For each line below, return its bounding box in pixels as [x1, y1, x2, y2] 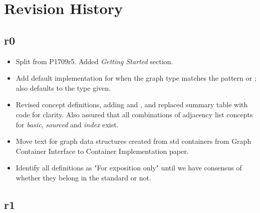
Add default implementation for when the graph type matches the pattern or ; [16, 73, 256, 83]
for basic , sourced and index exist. [16, 119, 119, 129]
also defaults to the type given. [16, 82, 111, 93]
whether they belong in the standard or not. [16, 172, 151, 182]
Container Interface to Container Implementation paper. [16, 145, 189, 156]
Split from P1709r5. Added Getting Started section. [16, 56, 173, 66]
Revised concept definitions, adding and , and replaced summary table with [16, 99, 248, 110]
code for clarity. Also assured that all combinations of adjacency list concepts [16, 109, 253, 119]
